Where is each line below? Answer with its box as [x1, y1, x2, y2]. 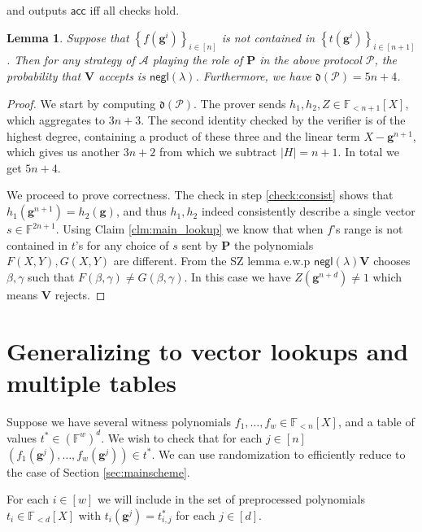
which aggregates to [7, 111, 106, 129]
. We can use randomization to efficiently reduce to [151, 445, 406, 462]
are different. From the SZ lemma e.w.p [113, 252, 311, 269]
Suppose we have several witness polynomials [7, 412, 232, 430]
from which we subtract [159, 143, 277, 160]
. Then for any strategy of [7, 51, 135, 68]
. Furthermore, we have [195, 68, 311, 85]
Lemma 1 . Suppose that [7, 28, 129, 46]
